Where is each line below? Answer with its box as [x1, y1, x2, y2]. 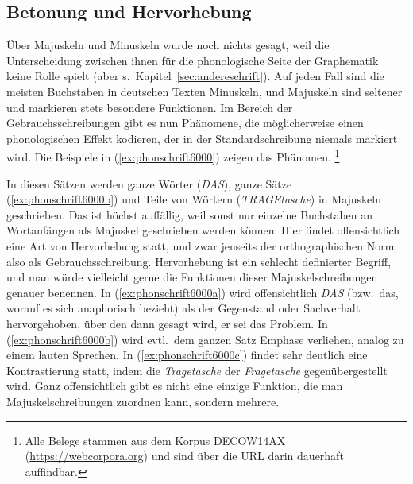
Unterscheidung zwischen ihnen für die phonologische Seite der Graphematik [6, 52, 379, 68]
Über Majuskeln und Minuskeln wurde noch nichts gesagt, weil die [6, 37, 330, 53]
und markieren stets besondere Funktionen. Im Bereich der [6, 99, 293, 115]
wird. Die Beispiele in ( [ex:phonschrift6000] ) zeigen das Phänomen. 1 [6, 146, 340, 165]
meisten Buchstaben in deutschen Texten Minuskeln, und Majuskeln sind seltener [6, 83, 403, 99]
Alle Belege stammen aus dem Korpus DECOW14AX [25, 432, 286, 448]
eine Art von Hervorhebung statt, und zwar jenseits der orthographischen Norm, [6, 237, 398, 254]
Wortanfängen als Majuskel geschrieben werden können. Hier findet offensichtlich [6, 222, 400, 238]
